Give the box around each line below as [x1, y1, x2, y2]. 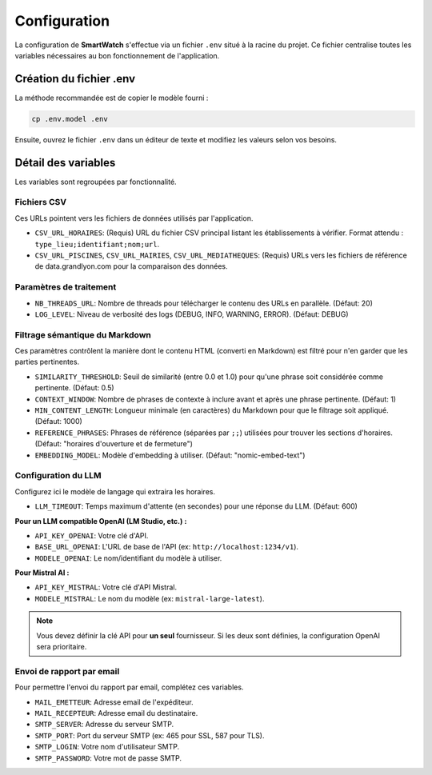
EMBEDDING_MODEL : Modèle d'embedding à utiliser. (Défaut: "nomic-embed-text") [34, 450, 306, 460]
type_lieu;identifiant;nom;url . [34, 239, 160, 249]
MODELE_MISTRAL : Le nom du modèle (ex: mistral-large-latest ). [34, 593, 265, 603]
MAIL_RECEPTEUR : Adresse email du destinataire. [34, 708, 198, 717]
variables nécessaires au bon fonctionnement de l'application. [14, 50, 220, 60]
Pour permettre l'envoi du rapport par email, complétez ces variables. [14, 682, 244, 692]
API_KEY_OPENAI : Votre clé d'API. [34, 530, 149, 540]
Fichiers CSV [14, 197, 67, 208]
